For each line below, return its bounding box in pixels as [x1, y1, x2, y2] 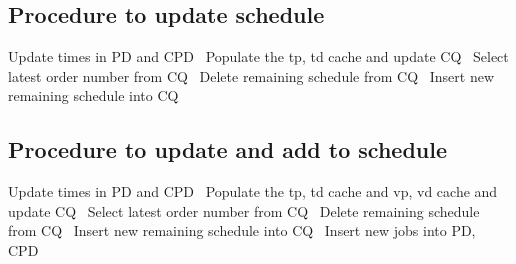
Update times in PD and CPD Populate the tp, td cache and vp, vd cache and [8, 181, 498, 202]
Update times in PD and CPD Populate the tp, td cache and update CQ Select [8, 46, 509, 67]
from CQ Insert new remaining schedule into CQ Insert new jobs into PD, [8, 220, 476, 241]
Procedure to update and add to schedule [8, 134, 448, 165]
